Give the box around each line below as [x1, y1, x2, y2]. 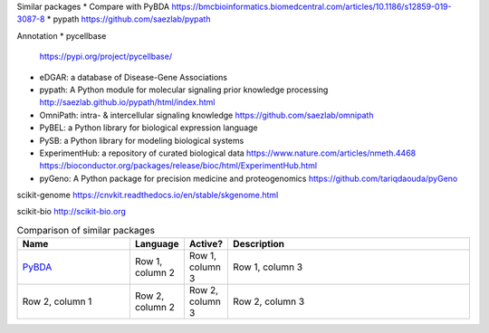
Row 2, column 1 [22, 295, 92, 308]
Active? [188, 238, 224, 251]
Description [232, 238, 285, 251]
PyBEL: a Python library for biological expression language [39, 122, 258, 133]
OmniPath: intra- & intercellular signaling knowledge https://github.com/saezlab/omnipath [39, 109, 374, 120]
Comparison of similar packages [16, 224, 156, 237]
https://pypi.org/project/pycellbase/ [39, 51, 172, 62]
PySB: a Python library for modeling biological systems [39, 135, 244, 146]
